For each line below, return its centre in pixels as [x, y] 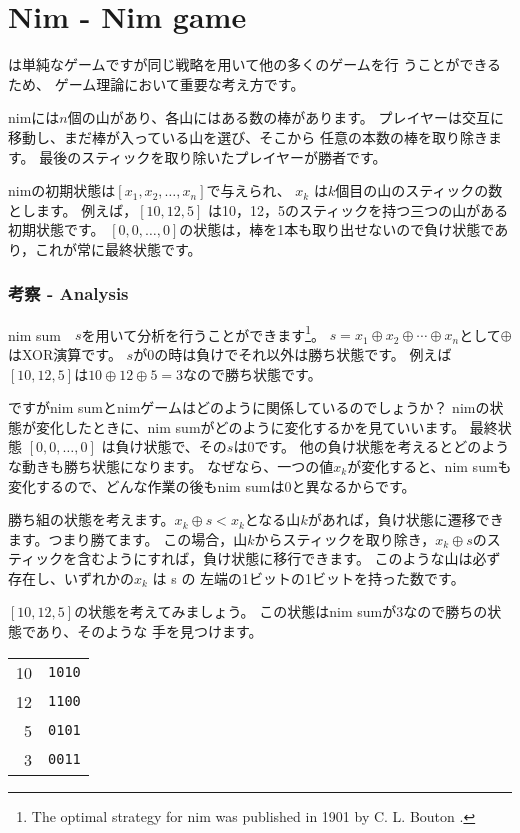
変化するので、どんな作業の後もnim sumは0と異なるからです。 [212, 485]
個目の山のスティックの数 [419, 190]
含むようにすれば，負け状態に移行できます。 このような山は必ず [289, 558]
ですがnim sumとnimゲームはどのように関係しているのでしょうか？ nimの [249, 407]
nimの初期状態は [62, 190]
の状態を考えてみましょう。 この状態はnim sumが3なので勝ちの [281, 611]
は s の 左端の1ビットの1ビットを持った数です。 [308, 577]
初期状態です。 [56, 229]
